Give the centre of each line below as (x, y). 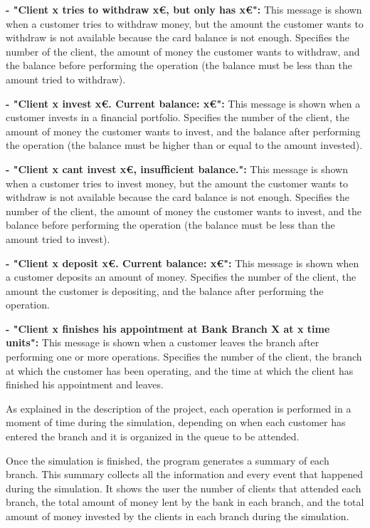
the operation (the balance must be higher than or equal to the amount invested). (184, 145)
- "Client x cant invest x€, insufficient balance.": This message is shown (177, 169)
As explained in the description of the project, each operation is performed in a (179, 408)
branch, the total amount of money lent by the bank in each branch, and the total (185, 502)
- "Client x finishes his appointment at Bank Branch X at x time (168, 328)
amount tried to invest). (58, 238)
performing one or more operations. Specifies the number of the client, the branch (184, 357)
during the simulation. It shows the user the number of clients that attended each (184, 488)
